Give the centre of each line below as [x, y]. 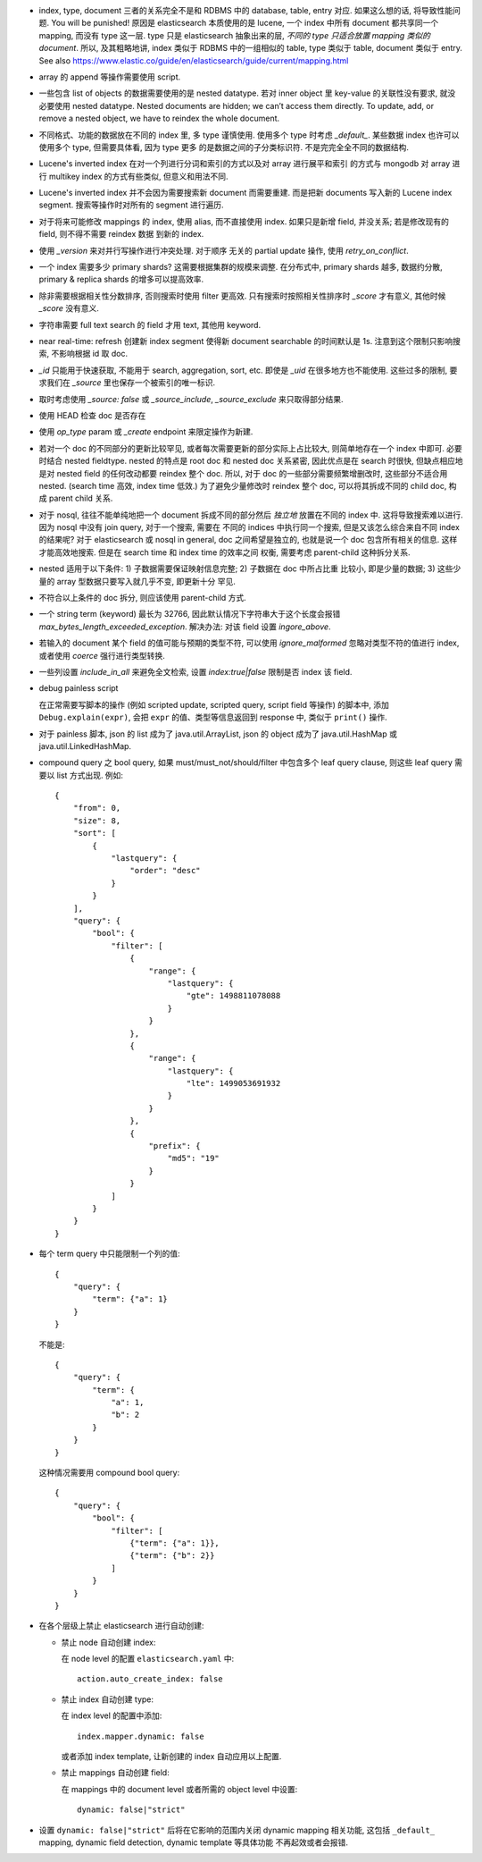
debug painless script [79, 688]
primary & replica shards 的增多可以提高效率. [121, 279]
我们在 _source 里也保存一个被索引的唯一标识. [131, 383]
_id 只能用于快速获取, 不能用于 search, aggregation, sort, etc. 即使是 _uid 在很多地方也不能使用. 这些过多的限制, [243, 370]
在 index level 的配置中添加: [112, 1715]
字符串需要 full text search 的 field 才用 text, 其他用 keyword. [150, 324]
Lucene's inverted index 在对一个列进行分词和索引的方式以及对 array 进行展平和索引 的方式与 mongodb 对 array [245, 164]
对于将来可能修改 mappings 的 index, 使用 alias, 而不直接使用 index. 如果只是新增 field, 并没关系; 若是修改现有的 [244, 221]
